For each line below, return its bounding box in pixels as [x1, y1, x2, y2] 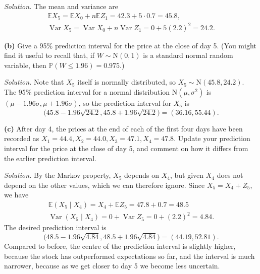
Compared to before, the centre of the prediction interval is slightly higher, [4, 241, 236, 251]
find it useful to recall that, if [4, 50, 95, 60]
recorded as [4, 133, 39, 144]
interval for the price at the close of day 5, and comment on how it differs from [4, 143, 248, 153]
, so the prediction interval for [78, 97, 172, 108]
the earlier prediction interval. [4, 153, 96, 163]
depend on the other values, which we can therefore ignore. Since [4, 179, 205, 190]
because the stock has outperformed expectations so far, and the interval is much [4, 250, 255, 261]
